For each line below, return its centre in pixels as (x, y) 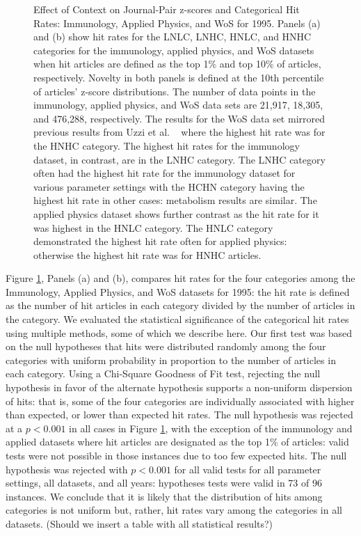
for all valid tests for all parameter (248, 469)
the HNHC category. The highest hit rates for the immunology (167, 145)
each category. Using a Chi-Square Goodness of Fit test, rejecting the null (163, 373)
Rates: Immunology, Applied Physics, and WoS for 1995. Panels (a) (177, 23)
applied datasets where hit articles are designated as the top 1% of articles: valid (177, 442)
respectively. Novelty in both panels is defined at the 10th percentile (179, 77)
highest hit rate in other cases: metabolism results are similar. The (175, 200)
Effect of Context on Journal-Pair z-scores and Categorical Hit (167, 9)
